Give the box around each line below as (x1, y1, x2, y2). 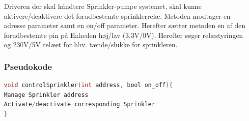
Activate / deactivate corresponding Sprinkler (4, 101, 155, 108)
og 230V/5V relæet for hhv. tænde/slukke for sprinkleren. (4, 39, 178, 50)
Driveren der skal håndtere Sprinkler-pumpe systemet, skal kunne (4, 1, 202, 11)
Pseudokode (4, 60, 52, 72)
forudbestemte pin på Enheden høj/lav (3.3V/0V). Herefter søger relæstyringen (4, 30, 243, 40)
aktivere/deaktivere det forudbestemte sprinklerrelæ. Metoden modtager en (4, 10, 231, 21)
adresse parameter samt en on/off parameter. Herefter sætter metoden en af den (4, 20, 246, 30)
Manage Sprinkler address (4, 91, 88, 98)
